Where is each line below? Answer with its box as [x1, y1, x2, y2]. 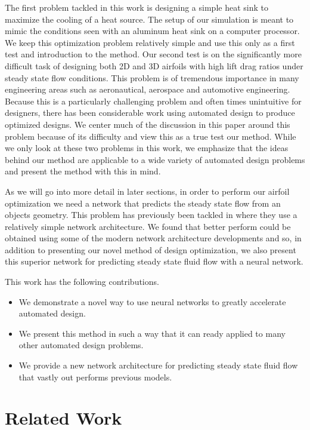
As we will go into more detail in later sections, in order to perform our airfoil [5, 185, 290, 197]
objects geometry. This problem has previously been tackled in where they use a [5, 208, 297, 221]
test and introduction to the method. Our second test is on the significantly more [5, 48, 302, 60]
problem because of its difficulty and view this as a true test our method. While [5, 130, 296, 142]
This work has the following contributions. [5, 275, 159, 288]
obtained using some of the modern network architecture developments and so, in [5, 232, 302, 244]
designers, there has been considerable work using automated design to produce [5, 106, 295, 119]
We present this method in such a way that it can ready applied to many [18, 327, 286, 339]
